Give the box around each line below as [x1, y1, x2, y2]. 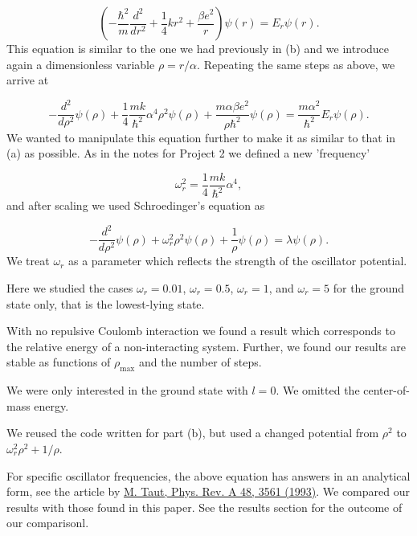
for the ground [333, 280, 405, 297]
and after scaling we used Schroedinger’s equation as [6, 197, 265, 214]
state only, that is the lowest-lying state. [6, 295, 205, 312]
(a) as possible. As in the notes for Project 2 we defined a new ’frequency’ [6, 145, 370, 162]
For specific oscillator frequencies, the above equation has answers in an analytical [6, 467, 411, 484]
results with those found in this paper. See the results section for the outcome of [6, 498, 403, 515]
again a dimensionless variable [6, 55, 155, 72]
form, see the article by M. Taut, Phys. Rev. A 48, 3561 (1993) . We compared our [6, 483, 410, 500]
